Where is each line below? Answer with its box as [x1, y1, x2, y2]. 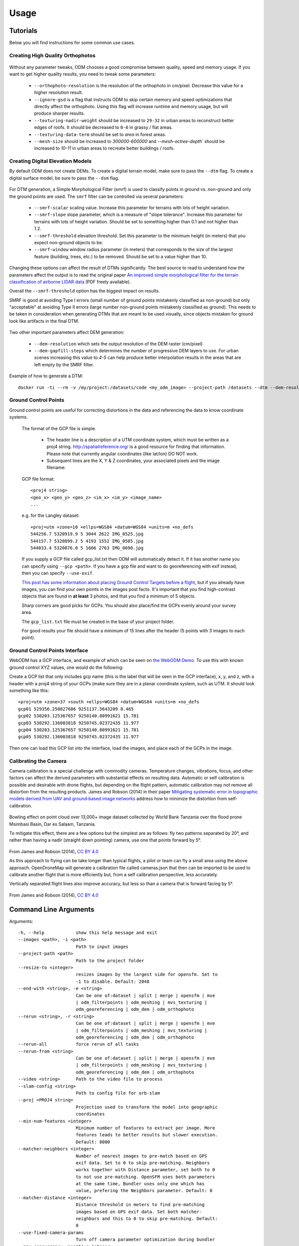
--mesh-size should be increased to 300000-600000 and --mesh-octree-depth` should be [34, 138, 225, 144]
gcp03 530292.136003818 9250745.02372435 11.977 [18, 720, 139, 726]
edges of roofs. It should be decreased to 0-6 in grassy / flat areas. [34, 125, 173, 131]
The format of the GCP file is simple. [21, 425, 97, 431]
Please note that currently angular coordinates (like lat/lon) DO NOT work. [46, 451, 198, 457]
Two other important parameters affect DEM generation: [9, 329, 125, 335]
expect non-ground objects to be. [34, 239, 104, 245]
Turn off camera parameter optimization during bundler [75, 1237, 215, 1243]
